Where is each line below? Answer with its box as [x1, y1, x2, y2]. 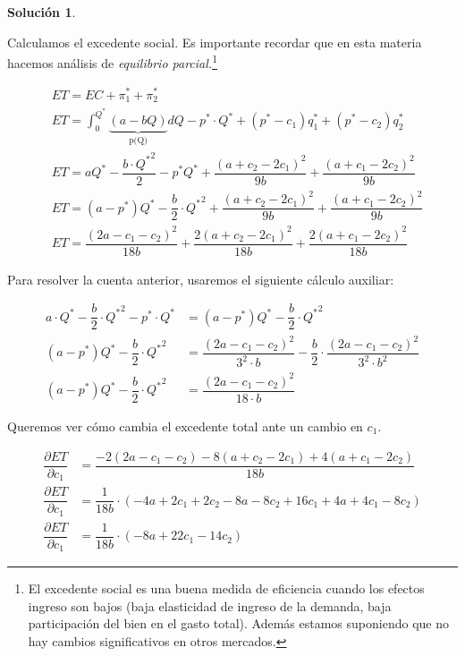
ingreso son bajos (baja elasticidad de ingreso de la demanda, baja [28, 596, 392, 615]
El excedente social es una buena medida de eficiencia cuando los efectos [28, 579, 425, 598]
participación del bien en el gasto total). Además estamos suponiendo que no [28, 614, 449, 633]
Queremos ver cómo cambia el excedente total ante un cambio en [7, 417, 363, 436]
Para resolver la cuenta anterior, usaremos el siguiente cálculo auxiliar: [7, 269, 394, 288]
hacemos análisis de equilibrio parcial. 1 [7, 51, 217, 72]
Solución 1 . [7, 3, 76, 21]
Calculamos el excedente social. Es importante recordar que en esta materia [7, 32, 422, 51]
